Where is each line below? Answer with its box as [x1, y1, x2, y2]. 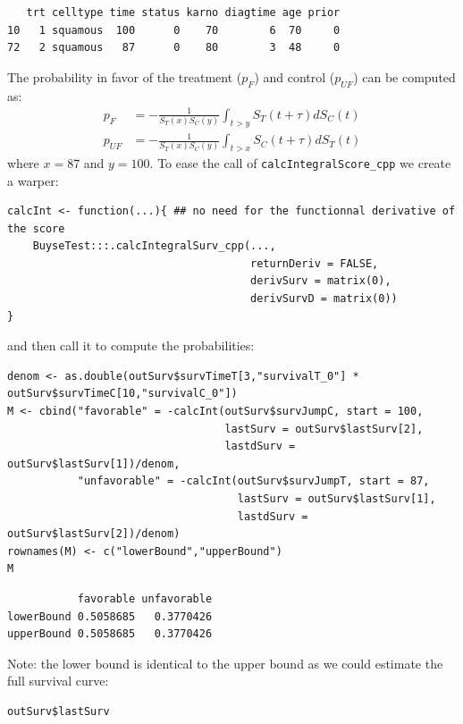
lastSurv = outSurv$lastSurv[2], [224, 422, 424, 435]
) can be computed [353, 67, 456, 86]
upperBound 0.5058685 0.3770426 [7, 627, 213, 641]
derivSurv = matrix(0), [250, 274, 391, 288]
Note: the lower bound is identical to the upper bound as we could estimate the [7, 653, 443, 672]
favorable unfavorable [77, 592, 213, 605]
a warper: [7, 171, 59, 189]
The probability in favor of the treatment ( [7, 67, 242, 86]
